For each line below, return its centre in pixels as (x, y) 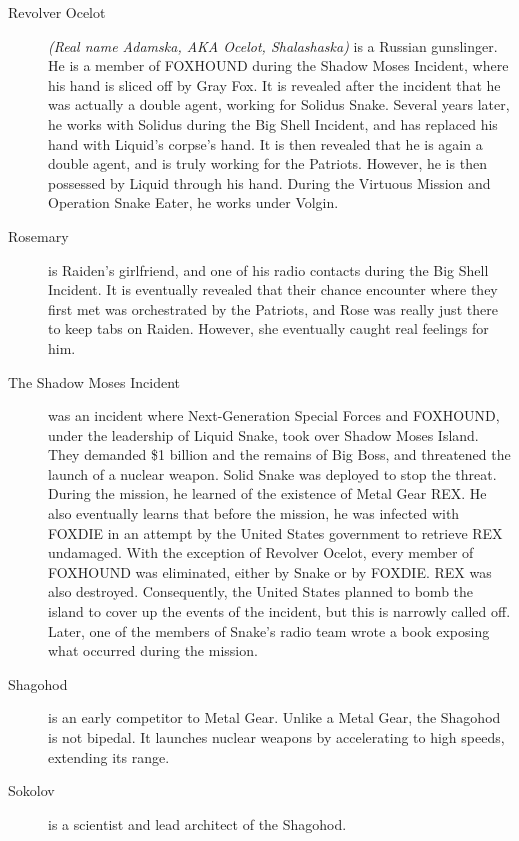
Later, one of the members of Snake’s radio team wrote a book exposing (269, 630)
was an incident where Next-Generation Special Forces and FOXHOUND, (274, 415)
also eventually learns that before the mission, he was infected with (254, 513)
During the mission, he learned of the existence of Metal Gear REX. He (267, 493)
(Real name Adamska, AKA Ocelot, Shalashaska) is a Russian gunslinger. (273, 45)
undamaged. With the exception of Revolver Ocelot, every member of (261, 552)
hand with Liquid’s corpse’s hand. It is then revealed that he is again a (265, 143)
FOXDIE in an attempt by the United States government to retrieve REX (275, 532)
